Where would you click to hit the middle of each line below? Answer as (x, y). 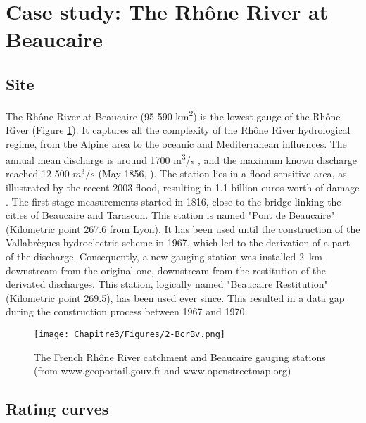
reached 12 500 (38, 173)
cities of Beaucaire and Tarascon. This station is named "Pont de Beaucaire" (170, 215)
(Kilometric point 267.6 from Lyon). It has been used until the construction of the (183, 228)
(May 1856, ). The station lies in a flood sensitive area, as (222, 173)
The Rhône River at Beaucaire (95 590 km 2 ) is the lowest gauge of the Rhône (173, 115)
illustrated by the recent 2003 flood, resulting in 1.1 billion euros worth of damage (183, 188)
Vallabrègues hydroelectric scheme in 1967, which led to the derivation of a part (178, 242)
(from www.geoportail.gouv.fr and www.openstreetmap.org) (163, 371)
